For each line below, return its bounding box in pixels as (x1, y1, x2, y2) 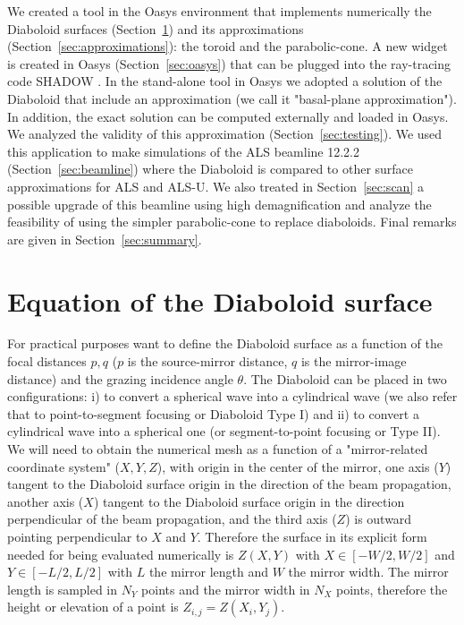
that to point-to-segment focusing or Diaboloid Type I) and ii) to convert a (7, 404, 419, 423)
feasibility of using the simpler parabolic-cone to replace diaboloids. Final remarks (7, 212, 457, 231)
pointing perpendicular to (7, 527, 148, 545)
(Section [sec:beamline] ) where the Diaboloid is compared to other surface (7, 159, 414, 178)
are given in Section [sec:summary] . (7, 229, 202, 248)
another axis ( (7, 492, 84, 510)
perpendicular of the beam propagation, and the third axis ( (7, 509, 337, 528)
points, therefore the (336, 579, 448, 598)
